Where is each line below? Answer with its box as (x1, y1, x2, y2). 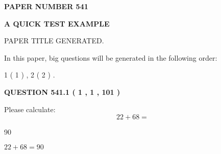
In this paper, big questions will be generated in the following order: (4, 52, 217, 63)
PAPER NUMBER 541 (4, 1, 88, 11)
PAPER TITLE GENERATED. (4, 35, 104, 46)
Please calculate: (4, 104, 56, 114)
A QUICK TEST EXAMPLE (4, 18, 110, 29)
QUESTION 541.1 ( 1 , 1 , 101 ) (4, 86, 120, 97)
